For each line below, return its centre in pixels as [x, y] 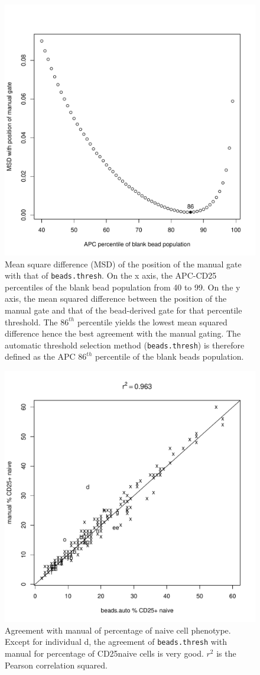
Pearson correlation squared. [56, 665]
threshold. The [31, 322]
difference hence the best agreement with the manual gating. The [123, 333]
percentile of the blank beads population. [169, 356]
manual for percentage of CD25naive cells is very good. [104, 653]
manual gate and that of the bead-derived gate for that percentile [123, 310]
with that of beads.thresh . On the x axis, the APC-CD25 [111, 275]
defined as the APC [40, 356]
